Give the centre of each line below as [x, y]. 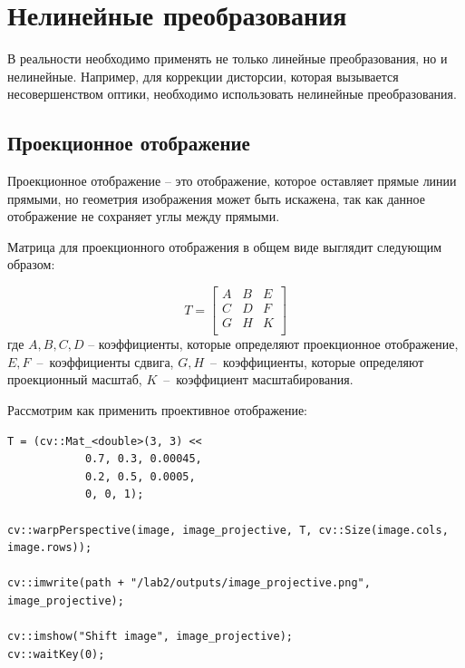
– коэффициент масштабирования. [258, 379]
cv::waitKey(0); [56, 654]
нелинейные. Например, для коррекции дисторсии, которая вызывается [203, 76]
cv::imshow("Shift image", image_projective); [150, 637]
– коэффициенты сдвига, [105, 361]
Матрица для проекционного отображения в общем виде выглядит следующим [225, 246]
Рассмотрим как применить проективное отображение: [158, 409]
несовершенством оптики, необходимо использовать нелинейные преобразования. [232, 94]
